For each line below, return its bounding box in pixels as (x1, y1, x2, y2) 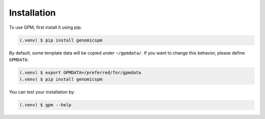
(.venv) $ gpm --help (19, 102, 72, 108)
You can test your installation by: (9, 89, 76, 95)
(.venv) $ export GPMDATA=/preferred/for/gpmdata (19, 70, 141, 75)
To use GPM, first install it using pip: (9, 24, 82, 30)
